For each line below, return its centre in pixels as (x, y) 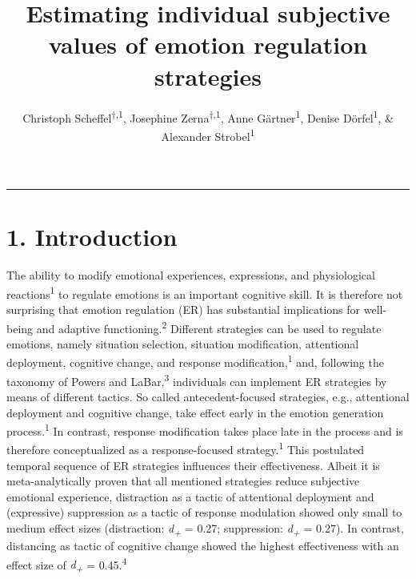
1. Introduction (92, 237)
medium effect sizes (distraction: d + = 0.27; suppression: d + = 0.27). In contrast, (205, 529)
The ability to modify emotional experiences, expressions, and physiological (191, 275)
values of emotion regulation (208, 44)
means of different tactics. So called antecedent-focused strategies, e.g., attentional (208, 396)
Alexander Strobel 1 (208, 135)
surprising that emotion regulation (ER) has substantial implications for (184, 309)
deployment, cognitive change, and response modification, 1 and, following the (195, 361)
